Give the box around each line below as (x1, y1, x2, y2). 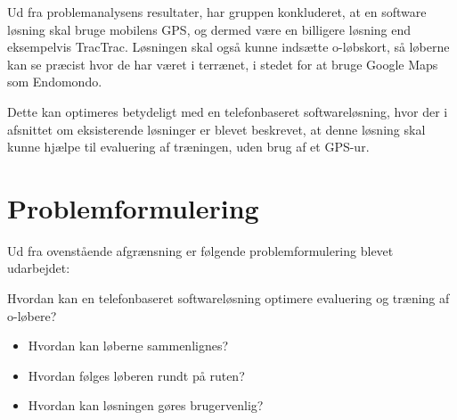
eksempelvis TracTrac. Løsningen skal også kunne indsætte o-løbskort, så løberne (7, 37, 450, 56)
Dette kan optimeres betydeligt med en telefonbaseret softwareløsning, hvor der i (7, 102, 448, 120)
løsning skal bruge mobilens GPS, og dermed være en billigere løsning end (7, 20, 412, 38)
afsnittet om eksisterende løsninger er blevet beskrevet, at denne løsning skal (7, 119, 426, 138)
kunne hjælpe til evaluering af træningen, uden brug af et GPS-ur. (7, 137, 370, 156)
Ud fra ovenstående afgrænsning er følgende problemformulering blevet (7, 241, 394, 259)
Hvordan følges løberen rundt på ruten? (28, 366, 245, 384)
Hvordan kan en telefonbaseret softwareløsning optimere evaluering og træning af (7, 289, 450, 308)
